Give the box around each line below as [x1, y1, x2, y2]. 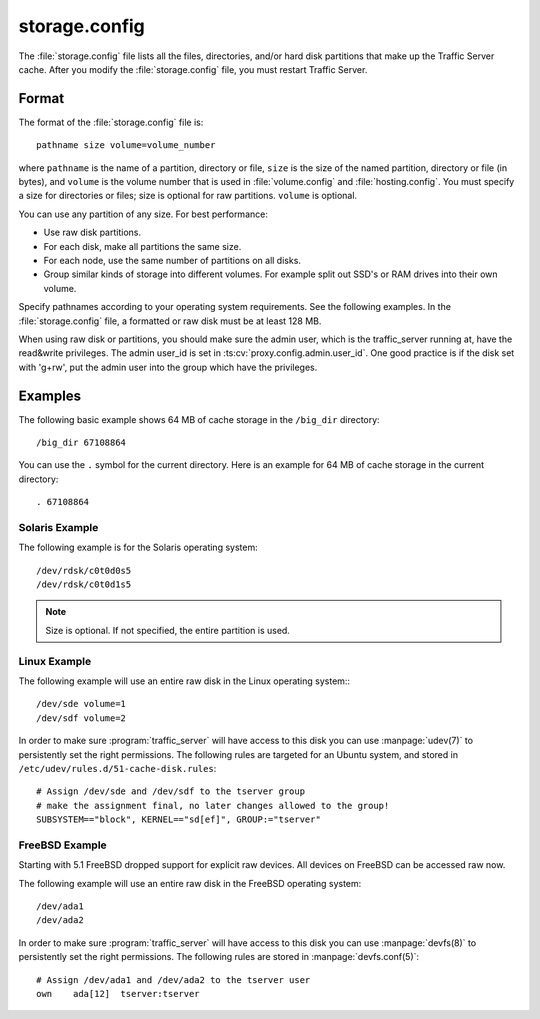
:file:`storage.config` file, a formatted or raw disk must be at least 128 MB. [18, 315, 322, 327]
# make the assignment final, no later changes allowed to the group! [36, 800, 390, 811]
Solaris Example [18, 520, 99, 534]
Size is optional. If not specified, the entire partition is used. [45, 624, 290, 636]
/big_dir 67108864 [36, 437, 127, 448]
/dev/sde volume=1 [36, 698, 127, 710]
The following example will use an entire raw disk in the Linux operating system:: [18, 675, 350, 687]
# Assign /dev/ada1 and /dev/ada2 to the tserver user [36, 974, 311, 985]
